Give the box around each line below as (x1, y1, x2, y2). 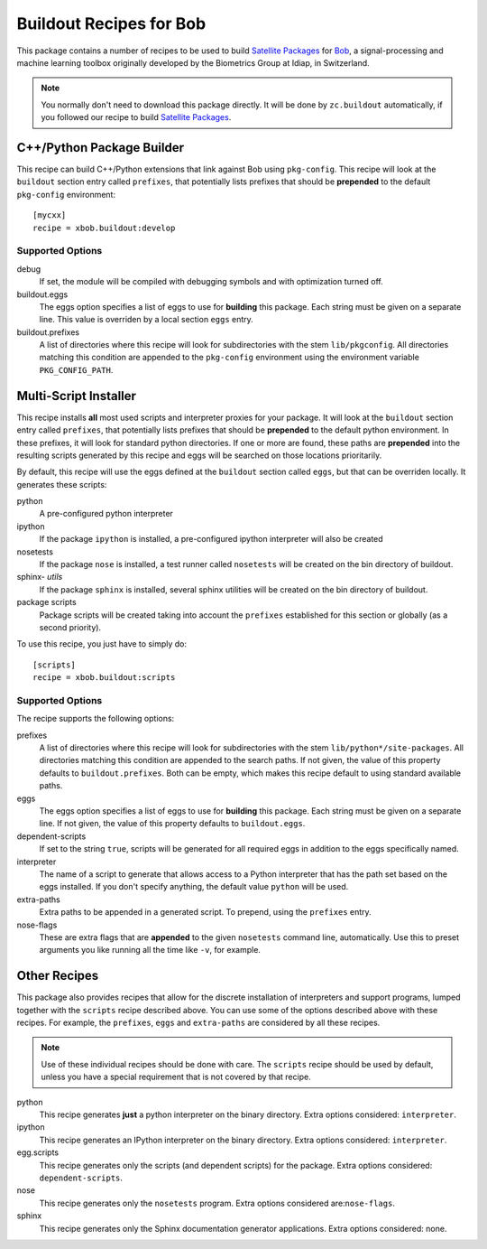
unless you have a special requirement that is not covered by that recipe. (41, 1071, 311, 1083)
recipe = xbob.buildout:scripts (32, 673, 176, 683)
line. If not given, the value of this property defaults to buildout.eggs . (39, 818, 306, 829)
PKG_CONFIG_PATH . (39, 364, 114, 375)
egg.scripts (16, 1147, 59, 1158)
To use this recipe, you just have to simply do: (16, 638, 187, 649)
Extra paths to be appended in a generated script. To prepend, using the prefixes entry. (39, 907, 372, 918)
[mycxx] (32, 210, 67, 220)
